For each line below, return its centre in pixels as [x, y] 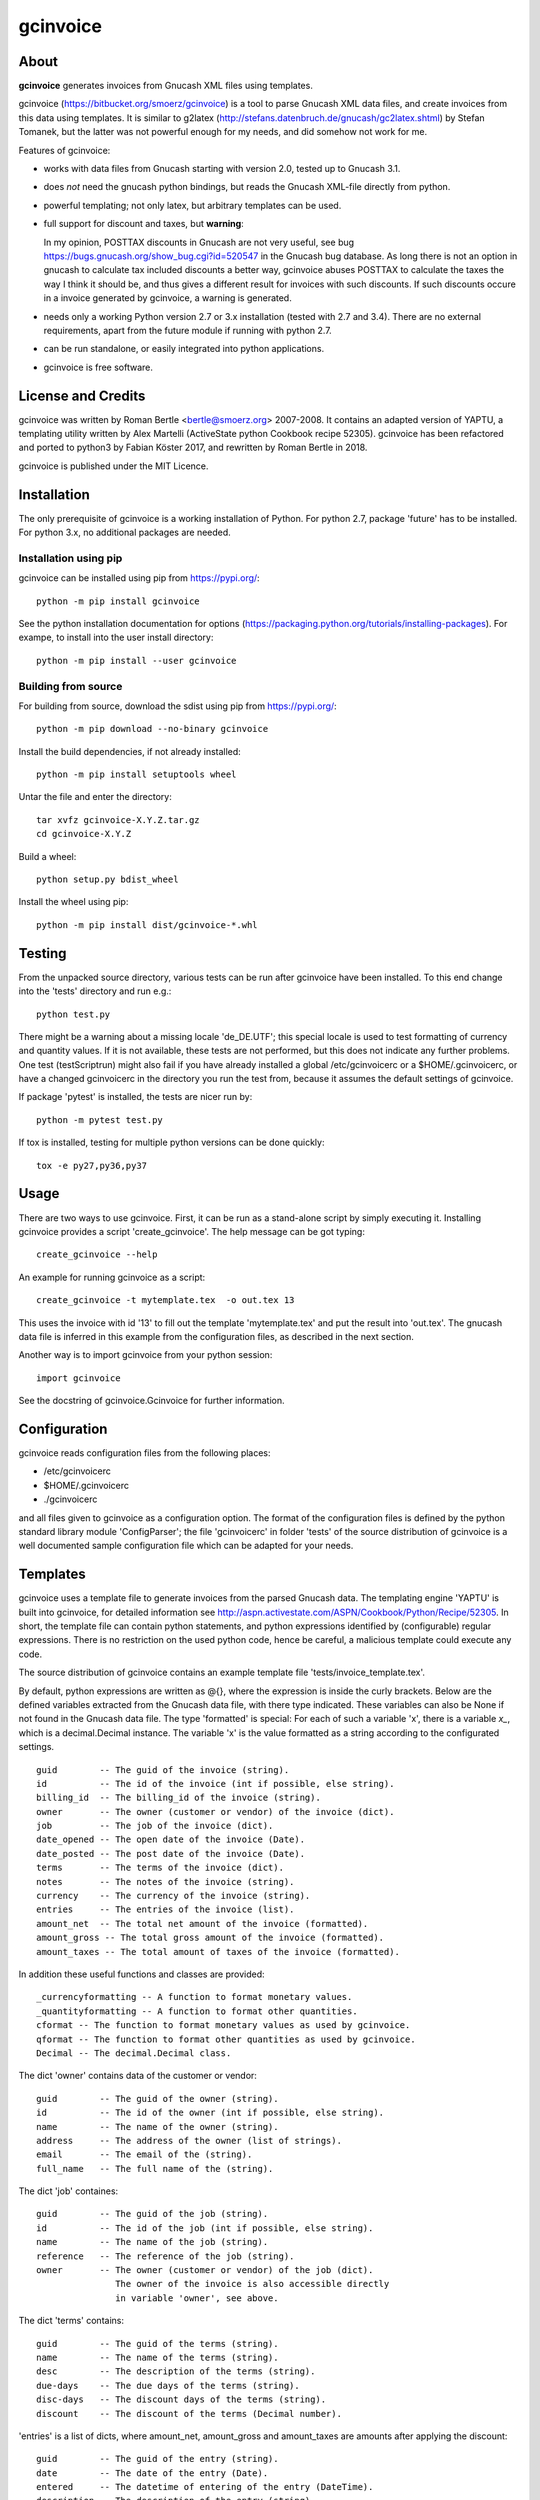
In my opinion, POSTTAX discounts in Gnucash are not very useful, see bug [199, 242]
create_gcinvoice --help [97, 1254]
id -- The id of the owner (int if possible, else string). [210, 2113]
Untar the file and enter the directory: [95, 797]
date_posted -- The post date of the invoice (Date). [170, 1853]
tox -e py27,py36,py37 [92, 1165]
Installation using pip [70, 558]
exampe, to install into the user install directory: [116, 637]
